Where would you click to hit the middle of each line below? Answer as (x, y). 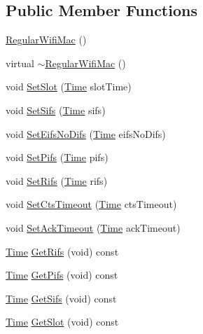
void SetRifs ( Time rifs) (57, 180)
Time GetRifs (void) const (62, 251)
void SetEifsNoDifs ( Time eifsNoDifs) (86, 133)
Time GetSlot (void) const (62, 322)
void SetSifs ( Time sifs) (56, 110)
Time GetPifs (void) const (62, 275)
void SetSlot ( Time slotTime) (69, 86)
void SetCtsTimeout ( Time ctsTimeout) (91, 204)
